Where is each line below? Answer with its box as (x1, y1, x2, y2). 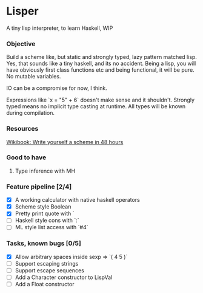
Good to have (6, 153, 47, 162)
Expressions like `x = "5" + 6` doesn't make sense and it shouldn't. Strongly (6, 96, 195, 104)
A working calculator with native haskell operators (15, 196, 141, 204)
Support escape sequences (15, 266, 85, 274)
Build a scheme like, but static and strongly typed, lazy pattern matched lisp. (6, 53, 197, 61)
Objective (6, 40, 36, 48)
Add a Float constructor (15, 280, 75, 288)
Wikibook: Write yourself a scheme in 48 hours (6, 138, 124, 145)
